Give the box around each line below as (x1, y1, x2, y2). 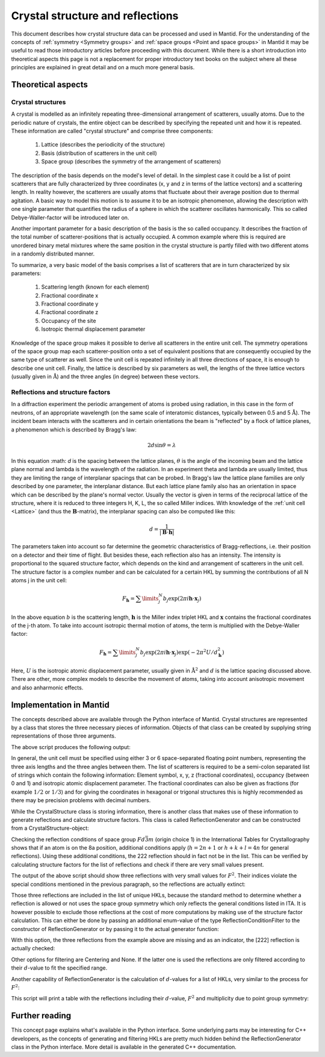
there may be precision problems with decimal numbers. (11, 797, 151, 804)
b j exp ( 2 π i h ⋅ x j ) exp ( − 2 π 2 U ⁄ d (140, 648, 218, 657)
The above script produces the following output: (11, 743, 131, 750)
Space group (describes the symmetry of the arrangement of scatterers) (41, 158, 221, 165)
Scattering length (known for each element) (41, 283, 150, 290)
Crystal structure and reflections (11, 9, 179, 22)
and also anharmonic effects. (11, 684, 84, 691)
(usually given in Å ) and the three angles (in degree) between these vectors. (11, 373, 200, 380)
